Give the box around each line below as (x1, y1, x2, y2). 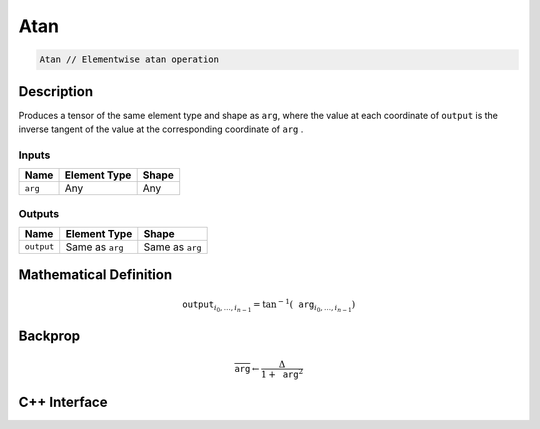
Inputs (18, 148, 51, 162)
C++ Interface (18, 393, 108, 410)
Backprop (18, 328, 81, 345)
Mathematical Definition (18, 266, 173, 284)
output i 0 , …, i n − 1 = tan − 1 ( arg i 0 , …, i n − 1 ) (181, 297, 356, 314)
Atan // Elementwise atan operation (39, 54, 220, 65)
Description (18, 83, 94, 100)
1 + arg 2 (260, 366, 304, 380)
